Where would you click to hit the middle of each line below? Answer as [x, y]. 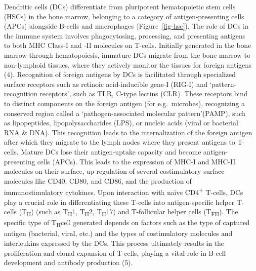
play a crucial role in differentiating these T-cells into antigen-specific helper [119, 202]
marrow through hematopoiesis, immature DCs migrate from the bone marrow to [127, 55]
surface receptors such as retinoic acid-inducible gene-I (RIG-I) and [106, 84]
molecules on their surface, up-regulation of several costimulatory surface [114, 171]
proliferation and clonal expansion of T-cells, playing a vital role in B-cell [115, 252]
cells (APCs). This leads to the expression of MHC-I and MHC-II [136, 161]
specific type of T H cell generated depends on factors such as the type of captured [127, 223]
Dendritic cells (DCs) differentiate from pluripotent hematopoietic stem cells [120, 6]
